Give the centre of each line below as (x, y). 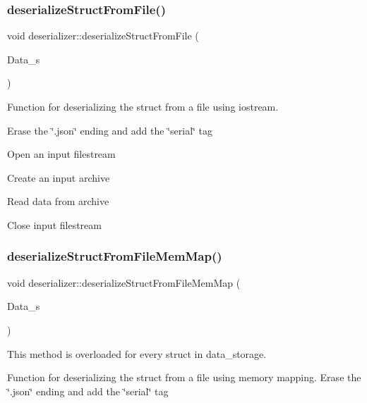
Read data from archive (58, 201)
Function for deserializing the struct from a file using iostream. (143, 106)
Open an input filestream (61, 154)
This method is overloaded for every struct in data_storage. (137, 353)
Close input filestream (54, 224)
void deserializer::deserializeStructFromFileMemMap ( (124, 282)
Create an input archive (59, 177)
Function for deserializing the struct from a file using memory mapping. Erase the (184, 377)
